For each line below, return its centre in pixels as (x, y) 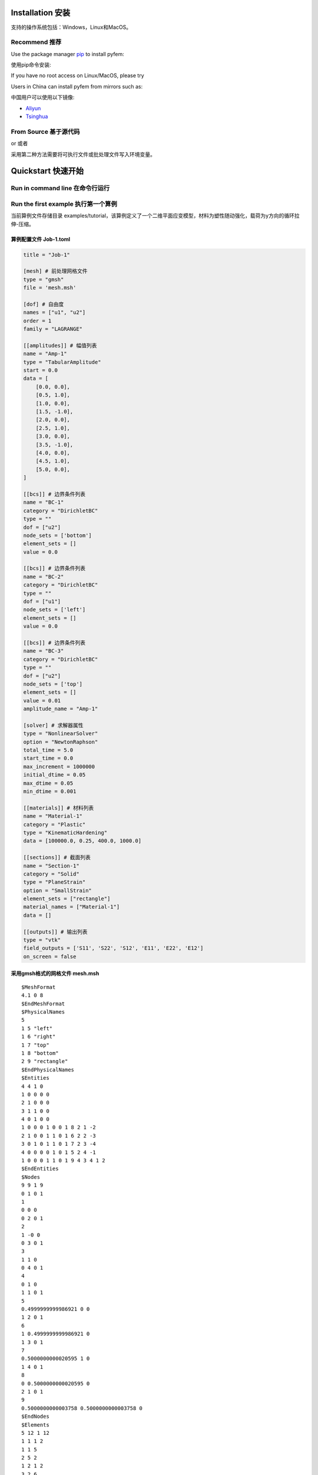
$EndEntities (40, 1169)
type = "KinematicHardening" (65, 832)
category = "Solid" (51, 874)
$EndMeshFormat (43, 1004)
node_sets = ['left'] (54, 610)
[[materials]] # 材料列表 (59, 808)
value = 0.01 (42, 700)
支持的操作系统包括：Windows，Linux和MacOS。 (71, 27)
